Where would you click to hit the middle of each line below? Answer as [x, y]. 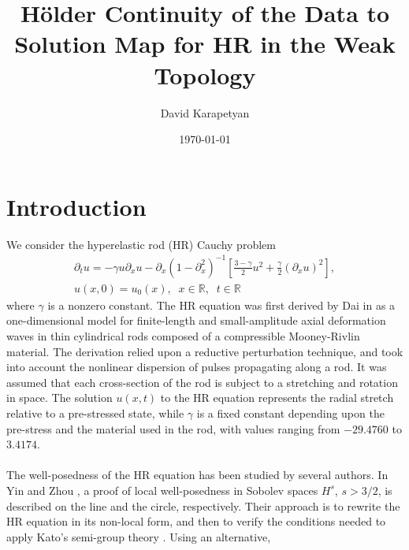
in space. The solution [59, 398]
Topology [205, 74]
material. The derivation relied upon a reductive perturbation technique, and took [205, 351]
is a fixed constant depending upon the [290, 412]
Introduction [76, 206]
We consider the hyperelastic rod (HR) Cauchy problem [141, 244]
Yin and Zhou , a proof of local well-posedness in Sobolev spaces [162, 490]
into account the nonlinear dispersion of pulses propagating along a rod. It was [197, 367]
